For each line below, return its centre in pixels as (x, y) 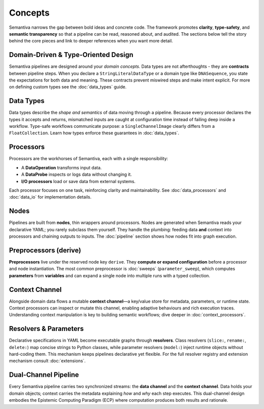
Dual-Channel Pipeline (44, 375)
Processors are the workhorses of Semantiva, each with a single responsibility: (88, 159)
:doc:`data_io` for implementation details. (50, 197)
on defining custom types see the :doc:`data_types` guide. (68, 87)
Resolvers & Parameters (46, 329)
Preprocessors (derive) (45, 250)
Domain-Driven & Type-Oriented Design (71, 55)
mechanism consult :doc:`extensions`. (47, 361)
